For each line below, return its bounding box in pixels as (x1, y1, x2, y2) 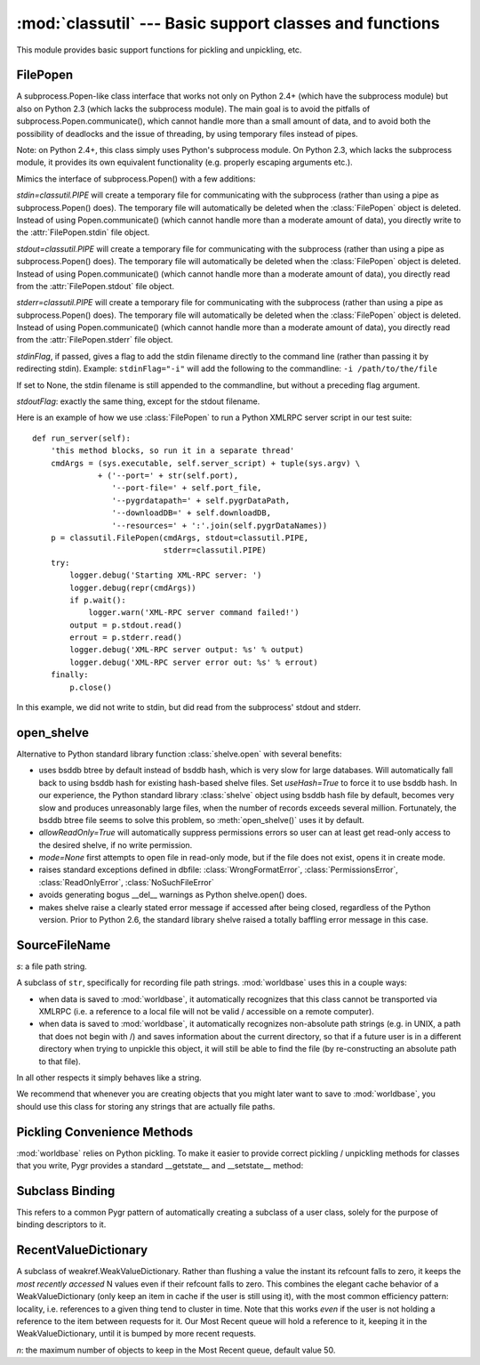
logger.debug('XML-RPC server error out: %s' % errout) (69, 657, 319, 667)
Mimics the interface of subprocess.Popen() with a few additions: (16, 174, 256, 184)
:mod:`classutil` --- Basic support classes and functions (16, 13, 440, 33)
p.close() (69, 682, 113, 692)
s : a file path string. (16, 961, 88, 972)
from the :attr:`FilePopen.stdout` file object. (16, 280, 175, 291)
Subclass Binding (16, 1183, 116, 1199)
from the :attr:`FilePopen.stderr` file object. (16, 335, 173, 345)
